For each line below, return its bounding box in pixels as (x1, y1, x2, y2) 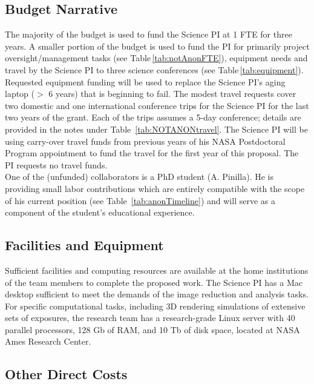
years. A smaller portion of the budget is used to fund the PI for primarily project (5, 39, 310, 52)
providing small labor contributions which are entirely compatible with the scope (5, 182, 305, 194)
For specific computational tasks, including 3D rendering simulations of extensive (5, 299, 306, 312)
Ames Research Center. (5, 335, 91, 348)
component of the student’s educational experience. (5, 206, 195, 219)
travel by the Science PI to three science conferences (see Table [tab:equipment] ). (5, 63, 304, 76)
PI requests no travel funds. (5, 158, 108, 171)
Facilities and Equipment (5, 236, 164, 254)
